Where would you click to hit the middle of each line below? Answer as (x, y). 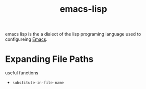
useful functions (22, 73)
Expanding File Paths (49, 59)
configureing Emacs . (26, 39)
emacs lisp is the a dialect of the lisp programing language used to (73, 34)
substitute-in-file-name (38, 83)
